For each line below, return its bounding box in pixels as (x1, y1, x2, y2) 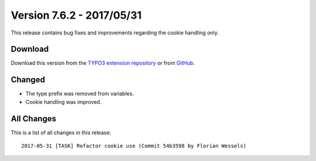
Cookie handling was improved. (25, 98, 102, 105)
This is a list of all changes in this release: (11, 129, 111, 136)
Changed (11, 75, 45, 85)
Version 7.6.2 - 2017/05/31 (11, 9, 142, 22)
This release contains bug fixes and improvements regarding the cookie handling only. (11, 29, 219, 36)
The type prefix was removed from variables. (25, 90, 134, 97)
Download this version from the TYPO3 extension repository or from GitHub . (11, 60, 195, 66)
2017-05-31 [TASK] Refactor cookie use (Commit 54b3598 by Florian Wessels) (21, 143, 247, 149)
